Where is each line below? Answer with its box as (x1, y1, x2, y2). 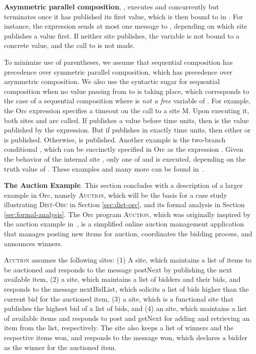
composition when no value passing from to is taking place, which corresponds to (4, 86, 250, 96)
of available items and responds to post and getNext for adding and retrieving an (4, 312, 250, 323)
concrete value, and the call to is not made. (4, 40, 135, 50)
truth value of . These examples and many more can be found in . (4, 163, 205, 174)
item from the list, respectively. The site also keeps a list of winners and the (4, 322, 234, 333)
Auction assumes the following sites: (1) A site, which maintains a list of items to (4, 255, 252, 265)
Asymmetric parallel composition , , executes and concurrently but (4, 1, 219, 11)
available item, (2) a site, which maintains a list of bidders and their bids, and (4, 274, 241, 284)
